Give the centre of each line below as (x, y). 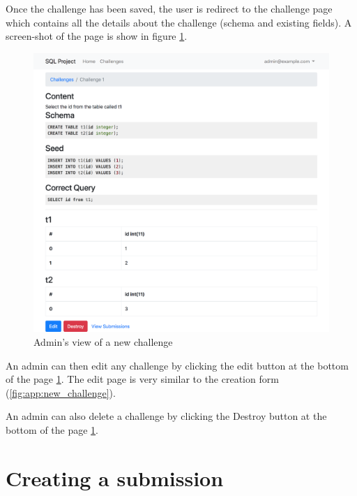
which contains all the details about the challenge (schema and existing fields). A (179, 22)
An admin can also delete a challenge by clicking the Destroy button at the (166, 416)
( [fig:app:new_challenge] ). (61, 392)
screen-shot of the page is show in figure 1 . (97, 36)
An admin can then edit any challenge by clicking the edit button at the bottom (177, 365)
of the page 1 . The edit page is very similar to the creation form (142, 379)
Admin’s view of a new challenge (103, 341)
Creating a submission (115, 477)
